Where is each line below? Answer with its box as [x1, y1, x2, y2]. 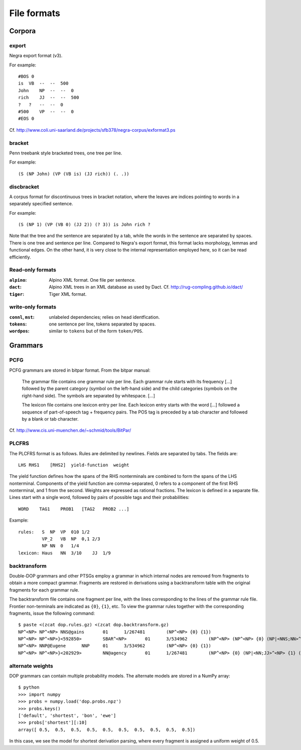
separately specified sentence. [9, 201, 73, 207]
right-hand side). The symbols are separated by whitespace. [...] [22, 392, 155, 398]
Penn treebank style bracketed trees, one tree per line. [9, 150, 122, 156]
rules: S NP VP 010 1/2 [18, 529, 90, 535]
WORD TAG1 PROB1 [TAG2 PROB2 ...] [18, 506, 130, 512]
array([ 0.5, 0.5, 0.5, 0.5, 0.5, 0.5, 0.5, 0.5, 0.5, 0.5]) [18, 727, 196, 732]
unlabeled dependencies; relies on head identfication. [49, 314, 160, 320]
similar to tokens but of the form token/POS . [49, 328, 143, 334]
